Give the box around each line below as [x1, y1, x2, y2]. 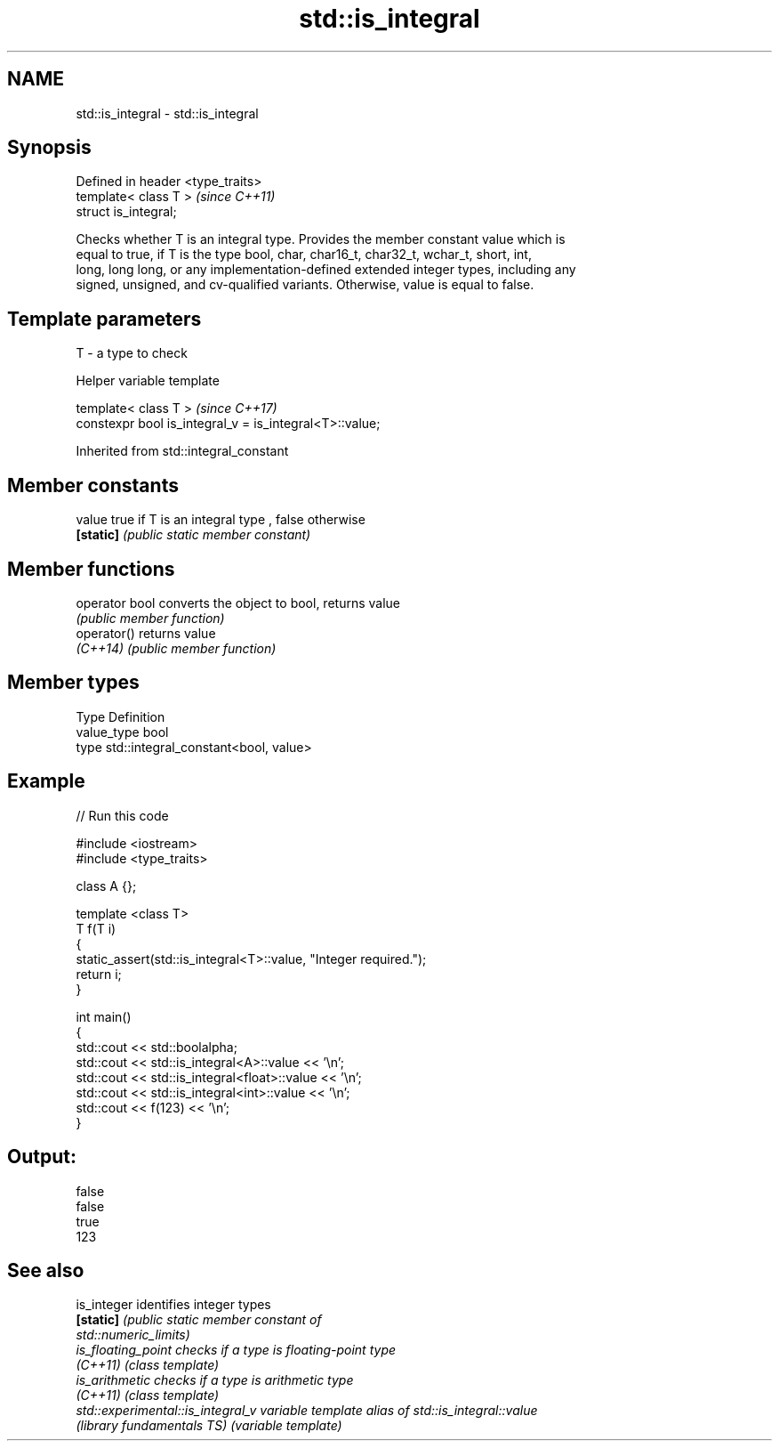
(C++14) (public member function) [76, 640, 277, 656]
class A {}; [76, 878, 137, 894]
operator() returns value [76, 625, 216, 641]
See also [7, 1258, 84, 1282]
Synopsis [7, 136, 92, 159]
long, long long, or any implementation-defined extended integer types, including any [76, 262, 576, 278]
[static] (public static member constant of [76, 1312, 322, 1328]
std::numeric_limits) [76, 1327, 190, 1343]
